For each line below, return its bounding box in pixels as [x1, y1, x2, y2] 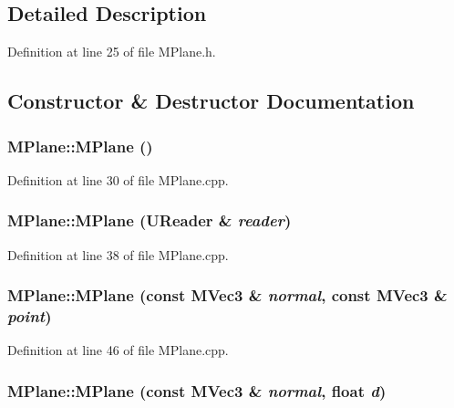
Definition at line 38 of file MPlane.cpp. [7, 245, 229, 264]
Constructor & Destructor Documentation [7, 87, 415, 115]
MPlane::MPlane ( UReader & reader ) [7, 209, 292, 232]
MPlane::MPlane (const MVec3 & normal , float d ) [7, 379, 387, 402]
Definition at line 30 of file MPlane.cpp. [7, 170, 229, 189]
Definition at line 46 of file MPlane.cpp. [7, 340, 229, 360]
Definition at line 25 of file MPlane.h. [7, 42, 216, 61]
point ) [7, 305, 52, 328]
